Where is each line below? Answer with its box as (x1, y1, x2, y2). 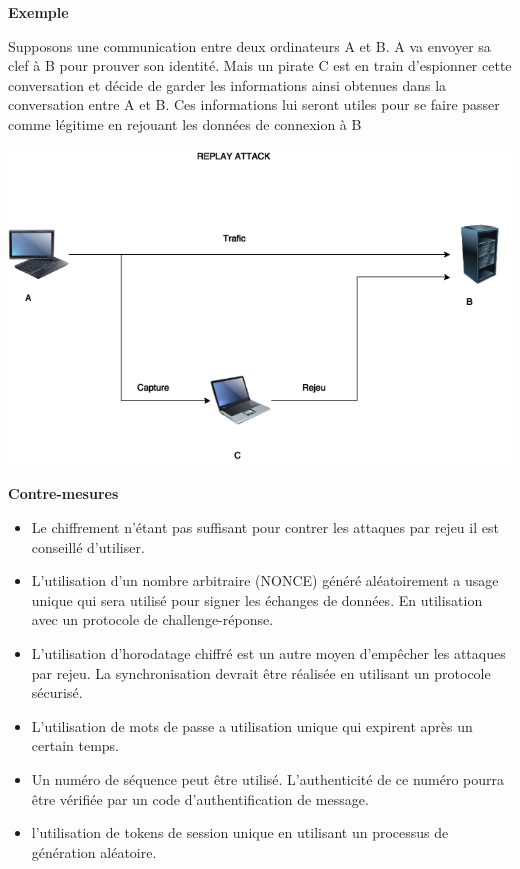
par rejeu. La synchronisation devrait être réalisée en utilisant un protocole (31, 662, 491, 683)
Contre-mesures (8, 483, 119, 504)
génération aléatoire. (31, 841, 157, 862)
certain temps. (31, 735, 120, 756)
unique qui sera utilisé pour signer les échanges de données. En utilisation (31, 589, 483, 610)
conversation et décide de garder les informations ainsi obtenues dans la (8, 74, 447, 95)
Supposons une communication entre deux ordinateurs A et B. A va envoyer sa (8, 35, 491, 56)
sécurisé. (31, 682, 83, 703)
